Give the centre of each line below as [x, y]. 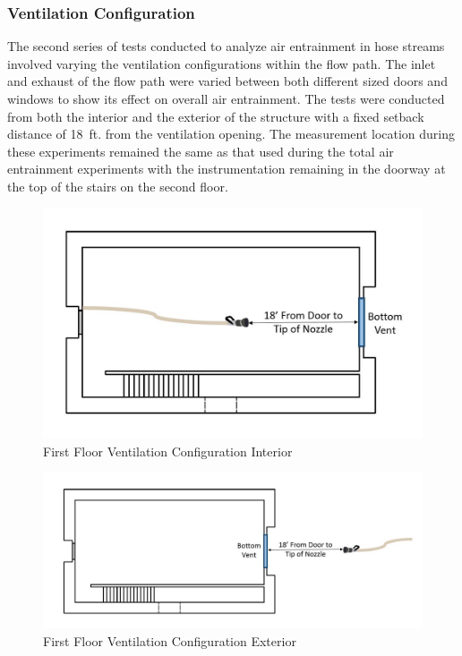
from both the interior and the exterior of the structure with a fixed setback [216, 116]
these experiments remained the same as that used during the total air [201, 151]
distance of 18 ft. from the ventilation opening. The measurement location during [231, 134]
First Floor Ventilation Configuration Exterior [170, 640]
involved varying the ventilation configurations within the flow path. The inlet [222, 63]
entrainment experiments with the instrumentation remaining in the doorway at [227, 169]
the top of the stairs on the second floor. [118, 186]
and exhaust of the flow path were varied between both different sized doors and [227, 81]
